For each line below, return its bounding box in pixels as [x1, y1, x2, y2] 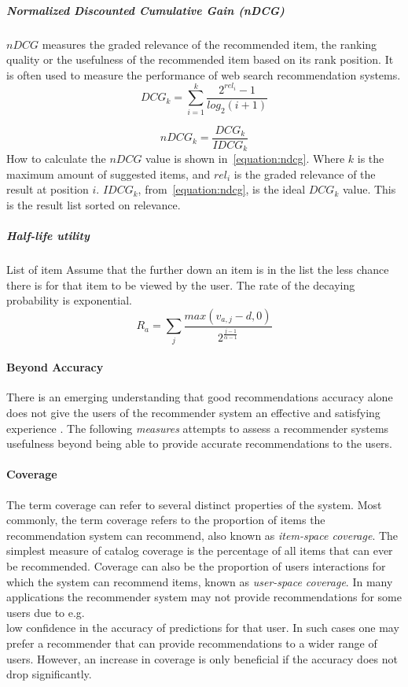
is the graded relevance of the [233, 165, 376, 182]
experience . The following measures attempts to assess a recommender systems [6, 419, 389, 436]
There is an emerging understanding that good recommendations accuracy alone [6, 389, 393, 405]
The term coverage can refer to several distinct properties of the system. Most [6, 496, 382, 512]
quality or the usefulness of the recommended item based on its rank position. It [6, 51, 394, 68]
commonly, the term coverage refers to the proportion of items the [6, 512, 325, 528]
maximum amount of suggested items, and [6, 165, 211, 182]
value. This [342, 181, 396, 198]
